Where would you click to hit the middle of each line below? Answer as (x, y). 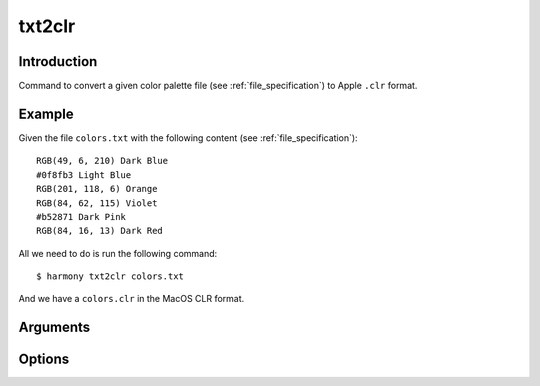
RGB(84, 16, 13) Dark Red (100, 231)
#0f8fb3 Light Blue (84, 174)
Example (46, 113)
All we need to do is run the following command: (118, 253)
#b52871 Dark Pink (81, 216)
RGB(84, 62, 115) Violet (97, 203)
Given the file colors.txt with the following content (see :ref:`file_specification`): (188, 137)
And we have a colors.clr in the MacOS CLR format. (131, 299)
